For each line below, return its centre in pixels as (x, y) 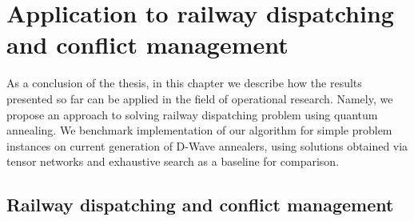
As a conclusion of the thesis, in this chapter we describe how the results (184, 83)
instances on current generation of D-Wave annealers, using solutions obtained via (207, 145)
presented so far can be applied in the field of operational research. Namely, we (200, 98)
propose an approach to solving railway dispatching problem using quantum (192, 114)
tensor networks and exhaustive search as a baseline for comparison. (173, 161)
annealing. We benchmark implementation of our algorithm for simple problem (199, 130)
